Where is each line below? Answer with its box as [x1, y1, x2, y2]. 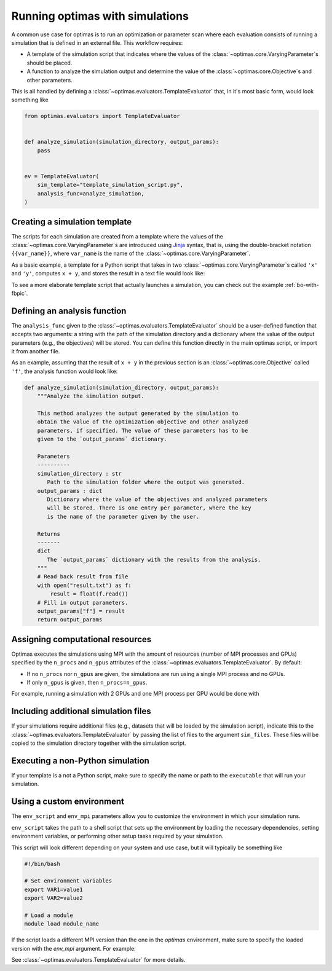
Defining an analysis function [11, 305, 127, 316]
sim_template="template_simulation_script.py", [37, 181, 184, 189]
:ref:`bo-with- [285, 281, 319, 288]
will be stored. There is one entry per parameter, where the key [47, 505, 251, 511]
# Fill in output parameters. [37, 599, 128, 606]
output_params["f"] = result [37, 608, 125, 615]
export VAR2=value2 [24, 895, 83, 902]
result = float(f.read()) [50, 591, 128, 597]
